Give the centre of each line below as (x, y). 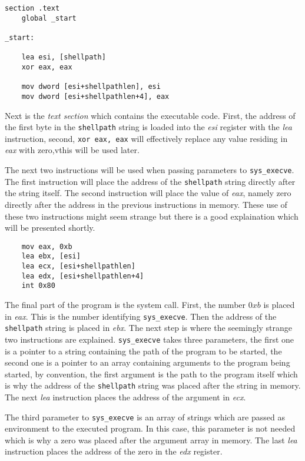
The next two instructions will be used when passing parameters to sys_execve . (150, 170)
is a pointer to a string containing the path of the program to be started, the (143, 351)
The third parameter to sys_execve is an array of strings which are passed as (145, 417)
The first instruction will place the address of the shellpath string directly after (150, 181)
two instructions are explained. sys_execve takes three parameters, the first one (150, 339)
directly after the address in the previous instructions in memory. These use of (146, 204)
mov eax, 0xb (47, 246)
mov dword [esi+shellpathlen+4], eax (95, 96)
